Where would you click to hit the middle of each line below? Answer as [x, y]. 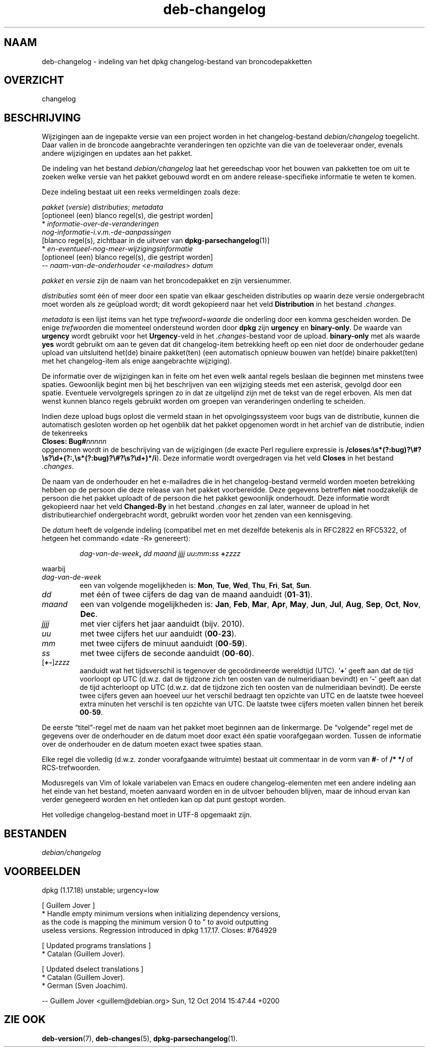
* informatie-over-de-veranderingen [100, 224]
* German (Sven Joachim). [85, 985]
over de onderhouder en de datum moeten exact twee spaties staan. [152, 744]
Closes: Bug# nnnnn [74, 441]
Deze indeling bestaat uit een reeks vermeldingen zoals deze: [141, 192]
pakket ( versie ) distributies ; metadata [103, 207]
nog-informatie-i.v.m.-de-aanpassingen [107, 232]
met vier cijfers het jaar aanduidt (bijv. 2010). [162, 624]
